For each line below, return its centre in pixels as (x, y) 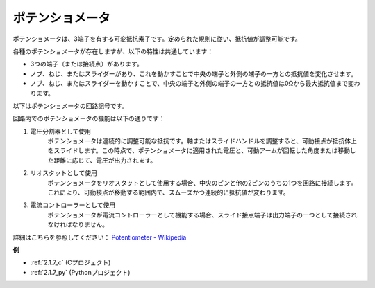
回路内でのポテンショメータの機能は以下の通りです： (89, 118)
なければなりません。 (78, 224)
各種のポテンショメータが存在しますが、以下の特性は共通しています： (113, 51)
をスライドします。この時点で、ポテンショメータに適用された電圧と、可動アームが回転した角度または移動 (199, 151)
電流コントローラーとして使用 (73, 205)
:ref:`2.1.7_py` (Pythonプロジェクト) (80, 272)
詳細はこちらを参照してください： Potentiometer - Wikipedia (100, 237)
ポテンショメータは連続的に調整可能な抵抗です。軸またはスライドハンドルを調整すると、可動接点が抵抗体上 (202, 141)
